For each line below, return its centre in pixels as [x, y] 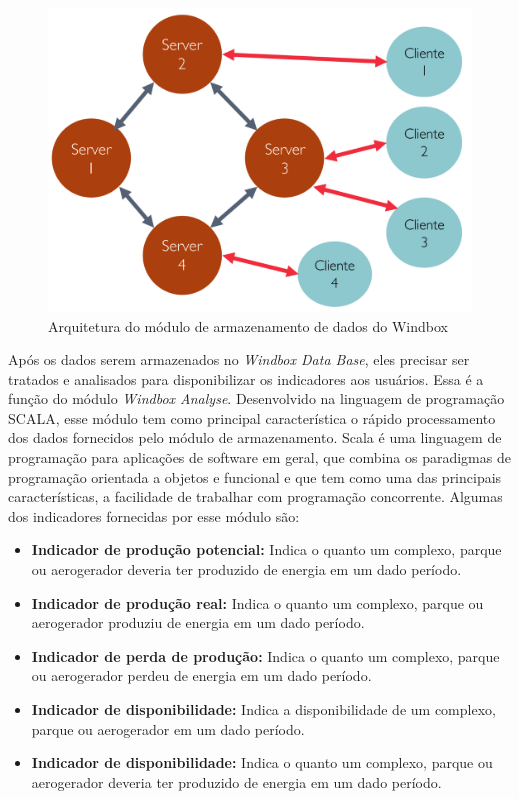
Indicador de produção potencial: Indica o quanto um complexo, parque [266, 549]
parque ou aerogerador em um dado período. [168, 728]
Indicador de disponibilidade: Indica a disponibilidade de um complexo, [263, 709]
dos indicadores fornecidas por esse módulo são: [154, 515]
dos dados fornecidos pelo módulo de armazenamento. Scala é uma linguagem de [255, 437]
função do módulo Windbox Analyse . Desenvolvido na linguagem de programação [256, 398]
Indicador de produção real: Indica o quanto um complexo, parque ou [257, 602]
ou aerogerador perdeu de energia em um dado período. [201, 675]
